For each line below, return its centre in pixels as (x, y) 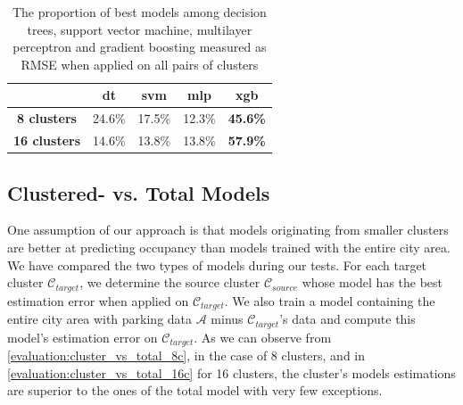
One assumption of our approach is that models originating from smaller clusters (228, 230)
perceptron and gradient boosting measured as (140, 47)
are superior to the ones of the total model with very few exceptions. (195, 390)
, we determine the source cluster (170, 282)
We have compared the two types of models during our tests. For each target (217, 264)
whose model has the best (372, 282)
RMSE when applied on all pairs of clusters (140, 64)
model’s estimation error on (83, 337)
